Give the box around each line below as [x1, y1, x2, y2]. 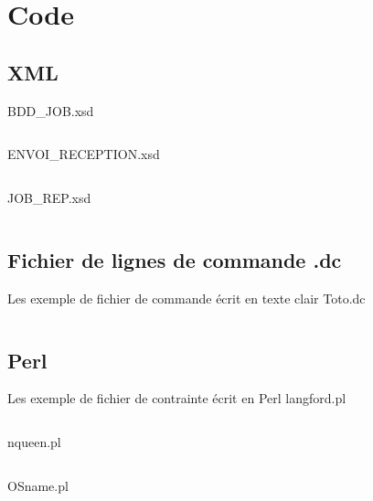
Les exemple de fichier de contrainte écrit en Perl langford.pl [7, 389, 346, 408]
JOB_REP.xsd [7, 187, 91, 207]
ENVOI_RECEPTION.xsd [7, 144, 160, 164]
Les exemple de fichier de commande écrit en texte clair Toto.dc [7, 288, 366, 307]
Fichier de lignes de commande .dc [7, 245, 342, 273]
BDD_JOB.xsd [7, 101, 94, 120]
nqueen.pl [7, 432, 61, 451]
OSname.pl [7, 475, 69, 495]
